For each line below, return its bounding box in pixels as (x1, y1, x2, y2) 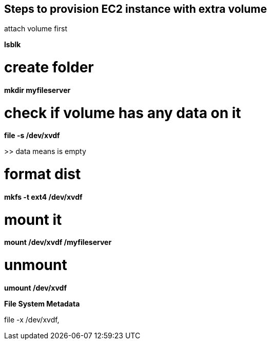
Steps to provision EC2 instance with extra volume (4, 3, 267, 15)
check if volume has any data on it (4, 104, 241, 122)
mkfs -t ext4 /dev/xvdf (4, 192, 83, 201)
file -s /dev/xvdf (4, 131, 60, 140)
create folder (4, 59, 94, 77)
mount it (4, 211, 62, 228)
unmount (4, 256, 67, 274)
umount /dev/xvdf (4, 283, 67, 292)
